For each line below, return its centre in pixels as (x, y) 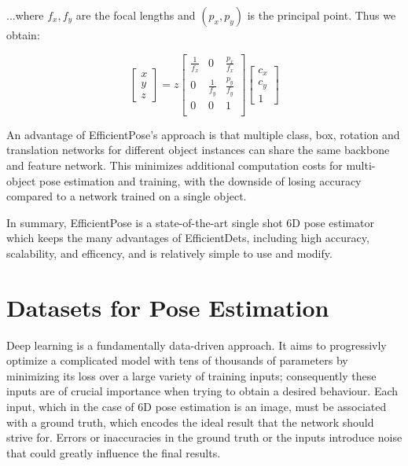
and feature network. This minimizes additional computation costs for (175, 165)
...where (25, 15)
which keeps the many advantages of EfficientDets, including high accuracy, (188, 238)
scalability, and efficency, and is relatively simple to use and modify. (169, 253)
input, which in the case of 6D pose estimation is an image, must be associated (197, 406)
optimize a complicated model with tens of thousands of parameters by (177, 360)
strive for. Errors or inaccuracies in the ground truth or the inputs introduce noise (204, 437)
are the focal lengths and (136, 15)
